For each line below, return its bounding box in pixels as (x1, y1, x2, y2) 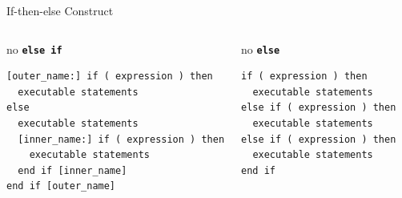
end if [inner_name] (18, 164, 127, 176)
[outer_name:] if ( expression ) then (6, 71, 213, 83)
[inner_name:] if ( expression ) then (18, 133, 225, 145)
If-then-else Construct (6, 2, 114, 18)
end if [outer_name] (6, 180, 116, 192)
